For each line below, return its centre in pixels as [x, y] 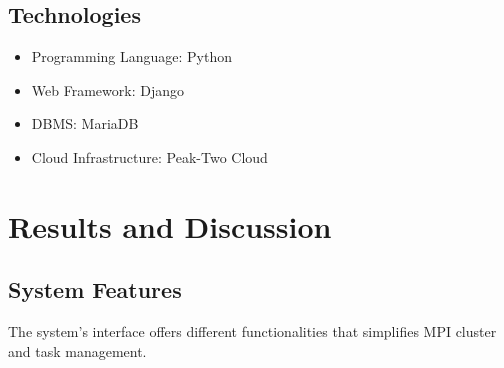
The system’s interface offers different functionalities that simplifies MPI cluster [252, 331]
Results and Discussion [170, 225]
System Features [95, 289]
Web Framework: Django [107, 89]
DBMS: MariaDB [85, 123]
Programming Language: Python [131, 56]
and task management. [77, 350]
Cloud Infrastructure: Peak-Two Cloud [149, 156]
